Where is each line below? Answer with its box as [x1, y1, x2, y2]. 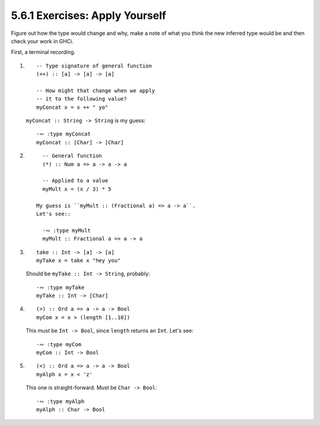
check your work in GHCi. [11, 37, 74, 44]
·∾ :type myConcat [36, 131, 91, 137]
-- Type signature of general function [36, 62, 152, 69]
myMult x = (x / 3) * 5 [42, 185, 112, 192]
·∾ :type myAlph [36, 398, 85, 405]
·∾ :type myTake [36, 284, 85, 291]
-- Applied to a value [42, 178, 108, 184]
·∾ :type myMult [42, 227, 91, 234]
